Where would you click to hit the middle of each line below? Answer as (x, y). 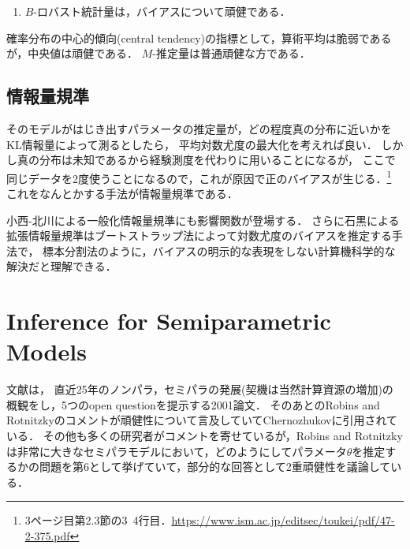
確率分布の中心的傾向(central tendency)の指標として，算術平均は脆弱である (199, 37)
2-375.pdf (47, 536)
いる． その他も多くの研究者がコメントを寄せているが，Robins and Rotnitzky (205, 436)
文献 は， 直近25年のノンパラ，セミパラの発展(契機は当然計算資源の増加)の (200, 389)
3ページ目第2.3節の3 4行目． (98, 520)
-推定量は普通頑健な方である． (231, 53)
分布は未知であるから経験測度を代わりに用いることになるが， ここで (217, 160)
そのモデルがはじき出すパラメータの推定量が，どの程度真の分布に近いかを (199, 128)
